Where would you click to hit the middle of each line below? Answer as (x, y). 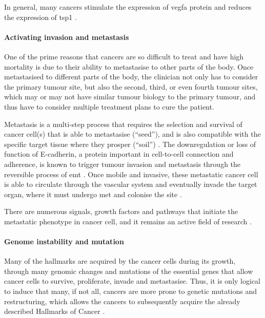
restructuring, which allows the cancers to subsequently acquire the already (122, 301)
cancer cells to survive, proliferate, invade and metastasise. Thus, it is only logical (132, 281)
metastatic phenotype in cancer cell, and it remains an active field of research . (128, 221)
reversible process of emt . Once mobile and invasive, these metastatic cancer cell (131, 174)
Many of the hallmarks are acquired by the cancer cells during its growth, (120, 261)
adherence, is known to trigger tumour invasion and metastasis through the (123, 164)
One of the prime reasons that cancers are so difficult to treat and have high (124, 56)
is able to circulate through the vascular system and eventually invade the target (131, 184)
